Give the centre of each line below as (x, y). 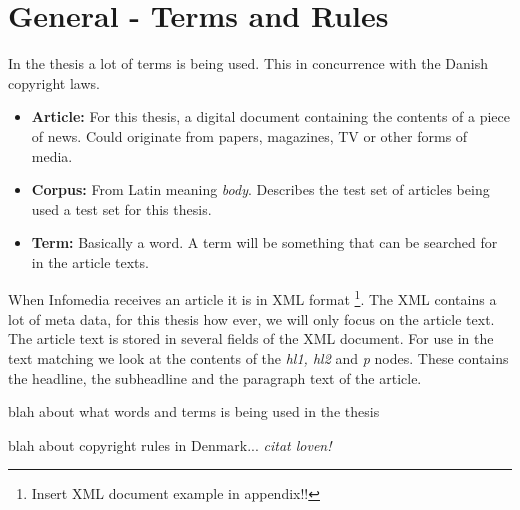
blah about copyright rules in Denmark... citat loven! (170, 444)
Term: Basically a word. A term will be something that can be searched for (264, 242)
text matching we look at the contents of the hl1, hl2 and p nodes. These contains (258, 357)
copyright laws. (54, 82)
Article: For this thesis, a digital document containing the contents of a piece (270, 116)
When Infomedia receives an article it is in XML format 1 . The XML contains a (252, 298)
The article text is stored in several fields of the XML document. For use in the (251, 338)
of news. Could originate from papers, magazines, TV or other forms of (249, 135)
